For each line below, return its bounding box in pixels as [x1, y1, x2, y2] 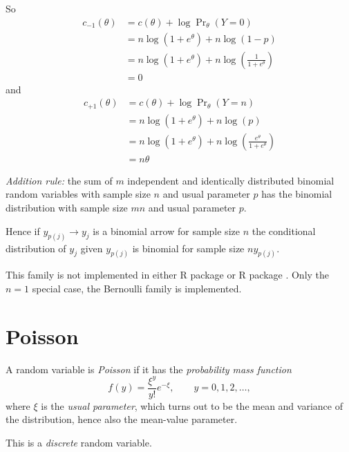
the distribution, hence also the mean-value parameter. [6, 412, 238, 426]
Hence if [6, 223, 40, 238]
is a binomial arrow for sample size [93, 223, 240, 238]
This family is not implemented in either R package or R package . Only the [6, 267, 330, 282]
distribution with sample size [6, 200, 128, 215]
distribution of [6, 241, 66, 255]
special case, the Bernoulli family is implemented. [32, 281, 242, 295]
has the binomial [261, 187, 332, 201]
